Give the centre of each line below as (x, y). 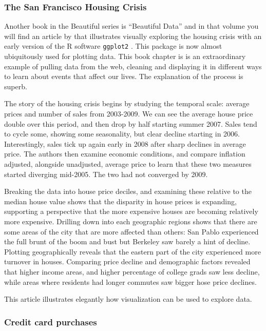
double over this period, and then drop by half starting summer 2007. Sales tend (131, 123)
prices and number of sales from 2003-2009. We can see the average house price (129, 114)
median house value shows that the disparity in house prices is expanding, (120, 201)
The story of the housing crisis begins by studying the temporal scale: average (127, 103)
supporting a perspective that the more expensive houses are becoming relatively (131, 211)
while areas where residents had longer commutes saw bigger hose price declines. (130, 281)
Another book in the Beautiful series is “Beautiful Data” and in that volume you (131, 26)
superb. (16, 86)
